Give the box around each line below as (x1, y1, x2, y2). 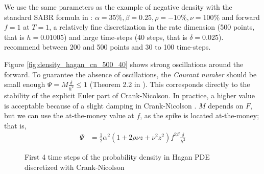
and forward (222, 11, 260, 22)
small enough (4, 79, 45, 90)
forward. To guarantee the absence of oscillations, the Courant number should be (4, 69, 257, 79)
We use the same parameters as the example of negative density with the (4, 2, 232, 12)
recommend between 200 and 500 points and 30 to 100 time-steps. (4, 41, 211, 52)
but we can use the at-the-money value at (4, 110, 134, 121)
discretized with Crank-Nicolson (25, 161, 125, 172)
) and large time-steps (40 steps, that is (64, 31, 187, 42)
